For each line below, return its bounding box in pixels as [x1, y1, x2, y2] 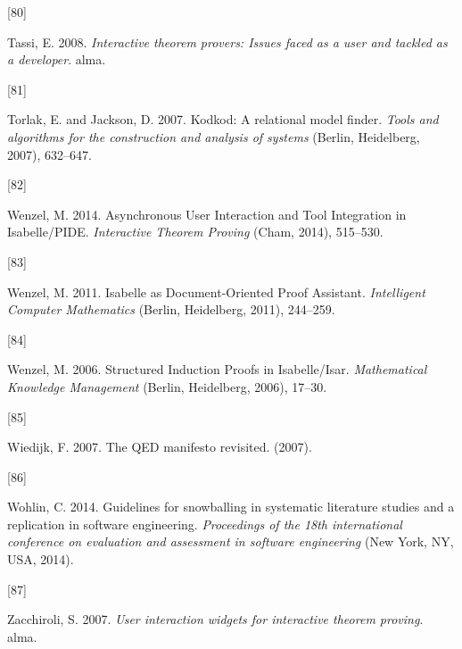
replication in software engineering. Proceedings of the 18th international [7, 514, 402, 533]
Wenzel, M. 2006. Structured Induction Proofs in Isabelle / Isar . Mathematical [7, 360, 427, 379]
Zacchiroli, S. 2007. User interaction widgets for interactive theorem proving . [7, 610, 424, 628]
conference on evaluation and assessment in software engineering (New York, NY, [7, 532, 454, 551]
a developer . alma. [7, 50, 106, 69]
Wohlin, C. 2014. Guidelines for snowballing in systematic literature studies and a [7, 497, 455, 516]
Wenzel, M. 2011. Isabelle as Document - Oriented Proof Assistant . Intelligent [7, 282, 425, 301]
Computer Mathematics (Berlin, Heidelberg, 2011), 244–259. [7, 300, 335, 319]
